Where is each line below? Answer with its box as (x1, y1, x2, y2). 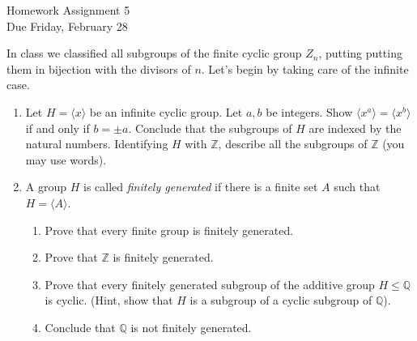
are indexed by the (308, 119, 402, 136)
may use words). (25, 151, 107, 168)
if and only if (25, 119, 90, 136)
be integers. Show (266, 103, 353, 120)
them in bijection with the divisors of (6, 60, 191, 77)
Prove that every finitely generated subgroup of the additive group (45, 275, 375, 292)
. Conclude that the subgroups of (128, 119, 292, 136)
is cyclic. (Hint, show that (45, 292, 173, 309)
